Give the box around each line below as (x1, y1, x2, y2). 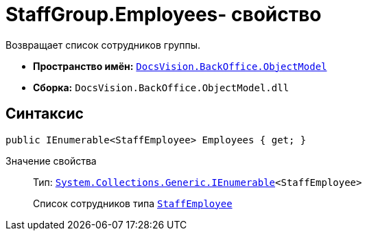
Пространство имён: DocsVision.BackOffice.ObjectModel (33, 60, 327, 72)
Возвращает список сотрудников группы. (5, 38, 201, 51)
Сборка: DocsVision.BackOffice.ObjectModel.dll (33, 81, 289, 93)
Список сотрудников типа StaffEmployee (33, 197, 233, 209)
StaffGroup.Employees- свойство (5, 3, 322, 26)
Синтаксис (5, 105, 84, 123)
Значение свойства (5, 154, 97, 167)
